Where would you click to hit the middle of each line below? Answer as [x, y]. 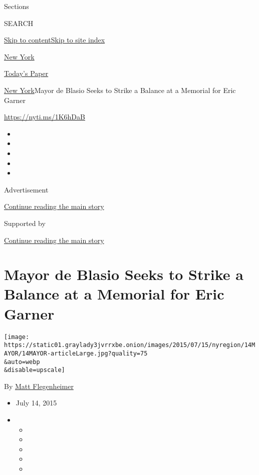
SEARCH [19, 23]
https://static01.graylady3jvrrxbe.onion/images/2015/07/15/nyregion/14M [130, 345]
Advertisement [26, 189]
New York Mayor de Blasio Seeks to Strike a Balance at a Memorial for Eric [120, 90]
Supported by [25, 223]
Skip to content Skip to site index [55, 40]
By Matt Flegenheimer [39, 386]
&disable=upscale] [35, 370]
